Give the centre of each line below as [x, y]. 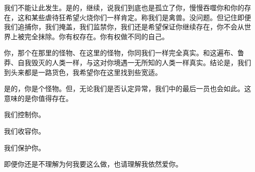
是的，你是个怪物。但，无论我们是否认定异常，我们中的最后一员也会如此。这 [127, 88]
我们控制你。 [25, 114]
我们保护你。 [25, 147]
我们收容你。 [25, 131]
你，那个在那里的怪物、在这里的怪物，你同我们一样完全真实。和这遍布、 [121, 53]
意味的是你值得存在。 [38, 98]
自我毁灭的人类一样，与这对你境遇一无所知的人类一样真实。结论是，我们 [134, 62]
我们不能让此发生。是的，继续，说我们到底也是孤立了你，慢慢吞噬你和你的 [124, 7]
